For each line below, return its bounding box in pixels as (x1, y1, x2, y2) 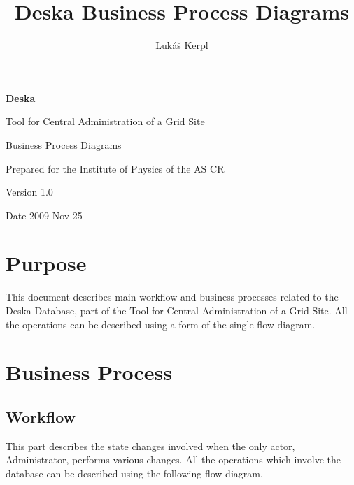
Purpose (6, 249, 87, 277)
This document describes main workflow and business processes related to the (6, 289, 339, 304)
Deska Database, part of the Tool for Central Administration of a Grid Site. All (6, 303, 348, 317)
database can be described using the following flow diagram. (6, 465, 263, 480)
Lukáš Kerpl (155, 38, 208, 52)
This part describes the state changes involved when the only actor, (6, 438, 295, 453)
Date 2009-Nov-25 (6, 208, 83, 222)
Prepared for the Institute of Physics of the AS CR (6, 161, 225, 175)
